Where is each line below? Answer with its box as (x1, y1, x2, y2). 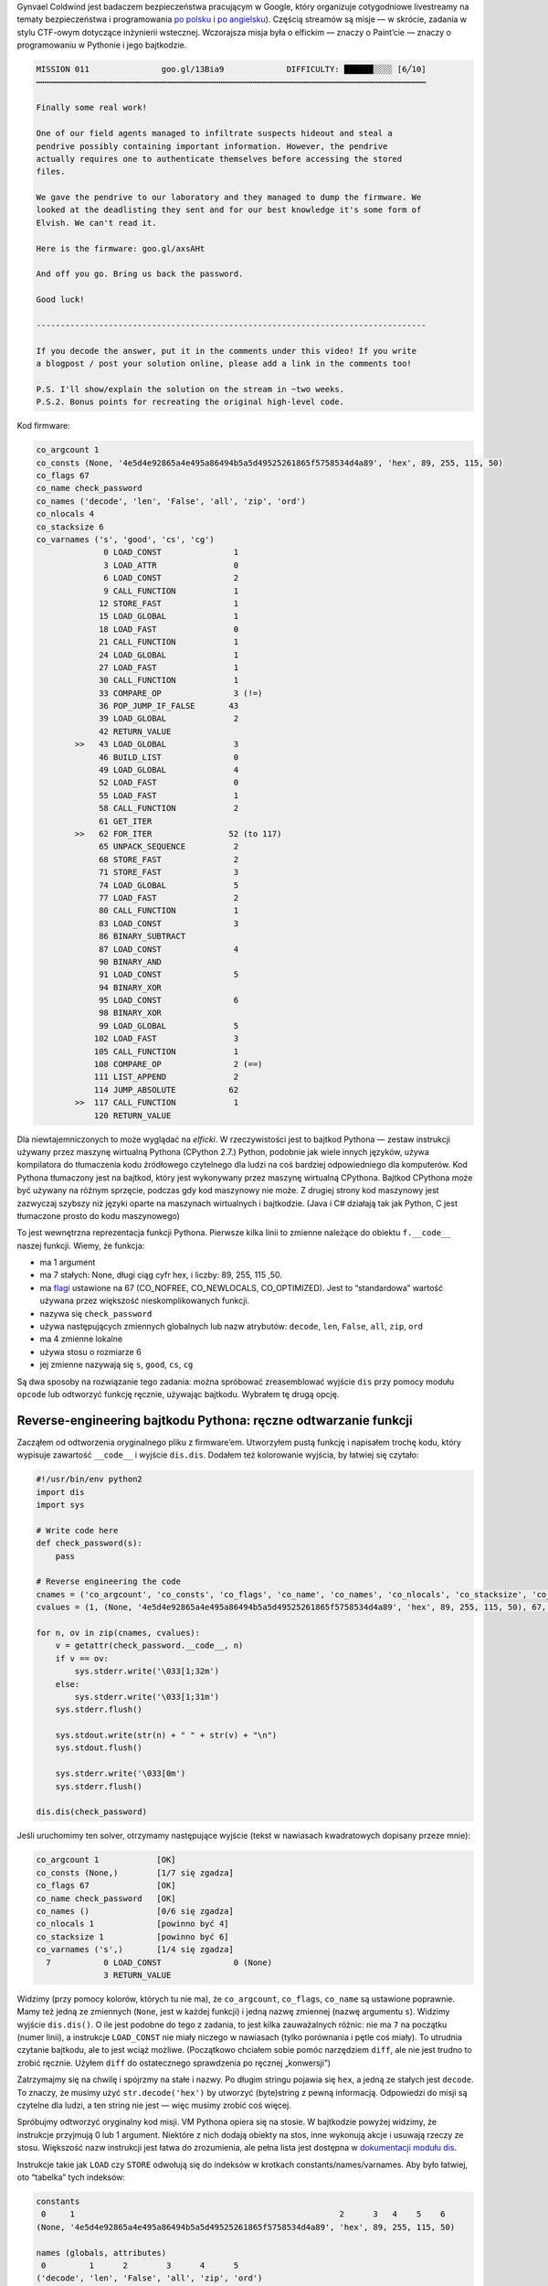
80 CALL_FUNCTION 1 (99, 905, 239, 916)
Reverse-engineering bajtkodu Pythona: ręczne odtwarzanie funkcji (16, 1413, 413, 1428)
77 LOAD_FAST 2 (99, 892, 239, 903)
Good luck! (36, 294, 85, 305)
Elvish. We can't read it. (36, 218, 157, 228)
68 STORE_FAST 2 (99, 854, 239, 864)
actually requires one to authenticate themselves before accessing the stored (36, 154, 403, 164)
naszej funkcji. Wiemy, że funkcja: (16, 1240, 145, 1251)
